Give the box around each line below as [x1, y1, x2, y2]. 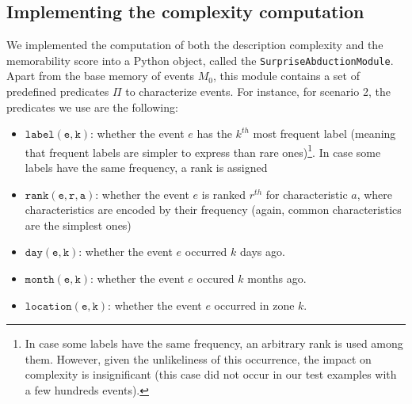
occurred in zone [214, 296, 295, 313]
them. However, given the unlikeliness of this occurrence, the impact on [25, 350, 372, 367]
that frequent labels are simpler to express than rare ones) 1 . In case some [25, 141, 381, 160]
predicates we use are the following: [6, 98, 178, 115]
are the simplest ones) [25, 216, 132, 233]
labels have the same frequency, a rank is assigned [25, 159, 268, 176]
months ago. [247, 270, 307, 287]
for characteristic [265, 185, 348, 202]
